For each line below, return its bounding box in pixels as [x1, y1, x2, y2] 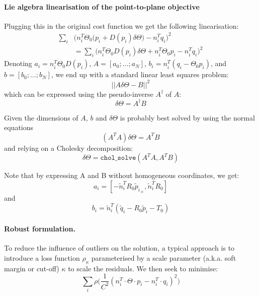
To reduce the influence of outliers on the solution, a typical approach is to [4, 243, 235, 253]
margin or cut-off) [4, 263, 59, 273]
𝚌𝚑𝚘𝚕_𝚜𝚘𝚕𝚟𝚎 [100, 154, 136, 162]
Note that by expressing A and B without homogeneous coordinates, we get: [4, 170, 239, 181]
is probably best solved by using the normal [120, 112, 255, 123]
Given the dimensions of [4, 112, 78, 123]
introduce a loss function [4, 252, 80, 263]
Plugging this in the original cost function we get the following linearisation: [4, 20, 239, 31]
